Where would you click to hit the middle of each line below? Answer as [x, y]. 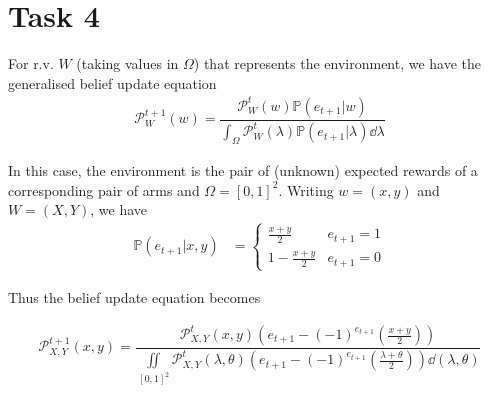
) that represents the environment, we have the [337, 63]
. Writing [306, 189]
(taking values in [127, 63]
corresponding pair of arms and [104, 189]
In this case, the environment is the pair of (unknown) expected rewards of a [243, 170]
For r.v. [31, 63]
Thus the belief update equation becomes [134, 296]
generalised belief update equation [112, 82]
